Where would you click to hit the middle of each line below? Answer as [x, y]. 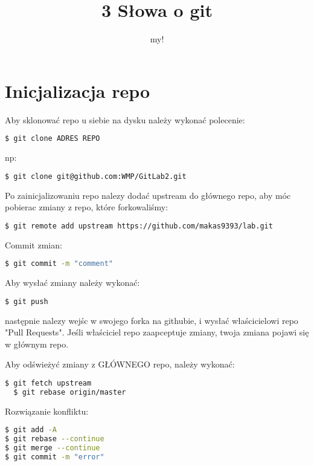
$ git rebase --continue [55, 439]
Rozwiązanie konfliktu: [47, 411]
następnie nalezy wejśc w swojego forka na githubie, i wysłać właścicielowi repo [152, 320]
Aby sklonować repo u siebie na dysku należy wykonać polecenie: [125, 119]
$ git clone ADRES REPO [53, 139]
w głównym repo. [37, 344]
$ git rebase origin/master [70, 392]
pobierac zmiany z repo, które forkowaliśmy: [87, 207]
